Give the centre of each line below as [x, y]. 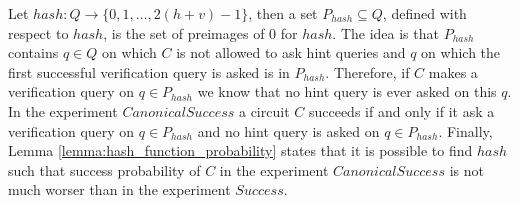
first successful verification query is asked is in [149, 71]
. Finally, [465, 130]
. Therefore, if [367, 71]
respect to [38, 32]
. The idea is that [385, 32]
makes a [453, 71]
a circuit [264, 110]
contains [33, 52]
